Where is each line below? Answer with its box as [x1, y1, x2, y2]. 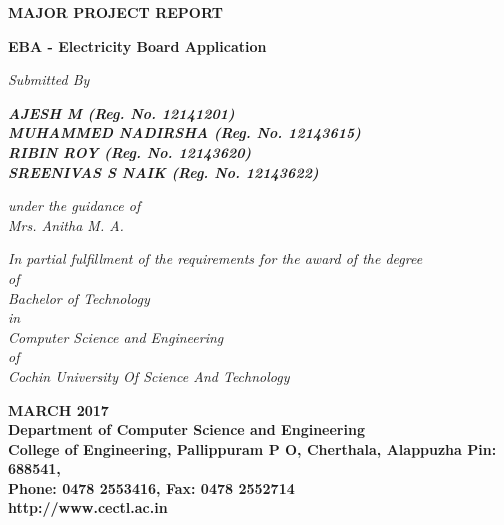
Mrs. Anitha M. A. [8, 214, 124, 235]
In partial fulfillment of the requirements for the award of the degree [8, 248, 423, 269]
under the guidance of [8, 195, 141, 216]
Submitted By [8, 69, 90, 90]
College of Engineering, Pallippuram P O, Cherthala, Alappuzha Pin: [8, 438, 497, 459]
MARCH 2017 [8, 399, 109, 420]
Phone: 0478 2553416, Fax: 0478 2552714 [8, 477, 295, 498]
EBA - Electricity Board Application [8, 35, 267, 56]
